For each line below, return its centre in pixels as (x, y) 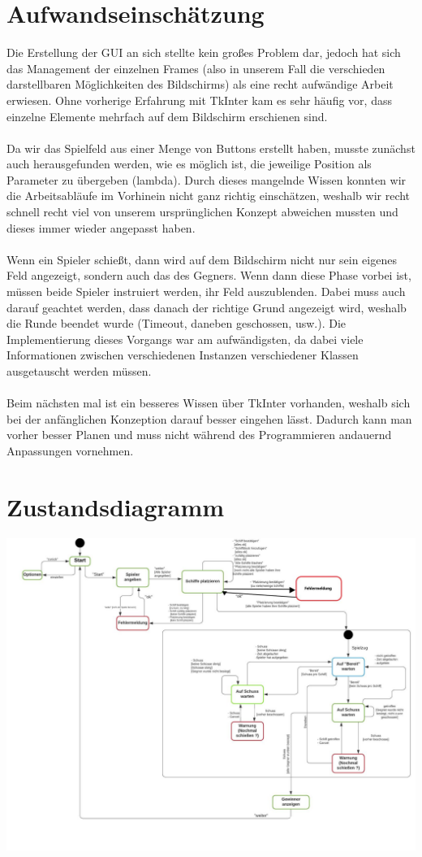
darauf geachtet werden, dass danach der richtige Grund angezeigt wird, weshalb (207, 307)
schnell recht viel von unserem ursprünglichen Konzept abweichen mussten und (202, 212)
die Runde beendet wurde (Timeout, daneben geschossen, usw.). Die (176, 323)
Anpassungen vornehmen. (70, 450)
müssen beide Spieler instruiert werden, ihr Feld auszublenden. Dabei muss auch (206, 291)
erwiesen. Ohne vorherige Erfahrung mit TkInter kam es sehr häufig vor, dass (199, 100)
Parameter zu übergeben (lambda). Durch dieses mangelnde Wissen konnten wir (207, 179)
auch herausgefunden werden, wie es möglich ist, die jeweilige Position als (189, 164)
